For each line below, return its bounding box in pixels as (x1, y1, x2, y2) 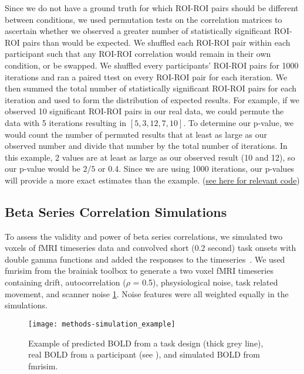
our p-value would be (5, 162, 80, 175)
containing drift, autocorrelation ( (5, 276, 126, 288)
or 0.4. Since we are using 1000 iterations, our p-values (98, 162, 295, 175)
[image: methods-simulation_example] (28, 319, 175, 328)
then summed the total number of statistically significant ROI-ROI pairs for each (5, 82, 297, 94)
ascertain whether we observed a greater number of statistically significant (5, 25, 272, 37)
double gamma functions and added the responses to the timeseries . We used (5, 253, 285, 265)
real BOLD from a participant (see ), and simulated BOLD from (28, 348, 261, 361)
